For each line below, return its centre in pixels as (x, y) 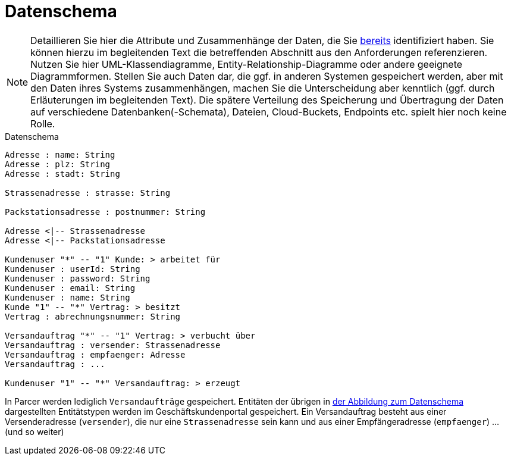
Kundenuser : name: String (68, 297)
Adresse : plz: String (58, 164)
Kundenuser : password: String (78, 278)
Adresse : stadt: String (62, 173)
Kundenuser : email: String (70, 288)
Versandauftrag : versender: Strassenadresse (113, 345)
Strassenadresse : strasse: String (88, 193)
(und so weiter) (35, 431)
